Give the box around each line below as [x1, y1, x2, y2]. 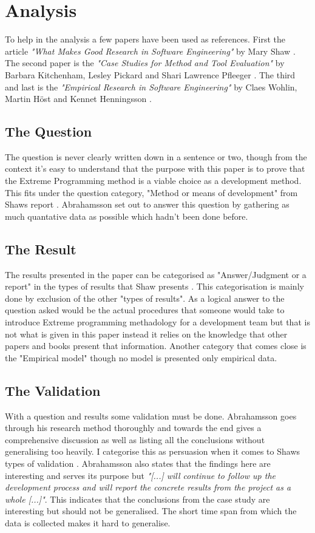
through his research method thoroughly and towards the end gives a [5, 421, 262, 434]
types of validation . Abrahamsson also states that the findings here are [5, 457, 271, 469]
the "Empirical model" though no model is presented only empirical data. [5, 351, 277, 364]
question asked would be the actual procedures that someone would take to [5, 304, 285, 316]
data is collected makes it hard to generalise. [5, 516, 171, 529]
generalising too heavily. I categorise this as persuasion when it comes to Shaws [5, 445, 300, 458]
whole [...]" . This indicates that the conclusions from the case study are [5, 492, 270, 505]
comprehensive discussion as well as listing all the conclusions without [5, 433, 265, 446]
